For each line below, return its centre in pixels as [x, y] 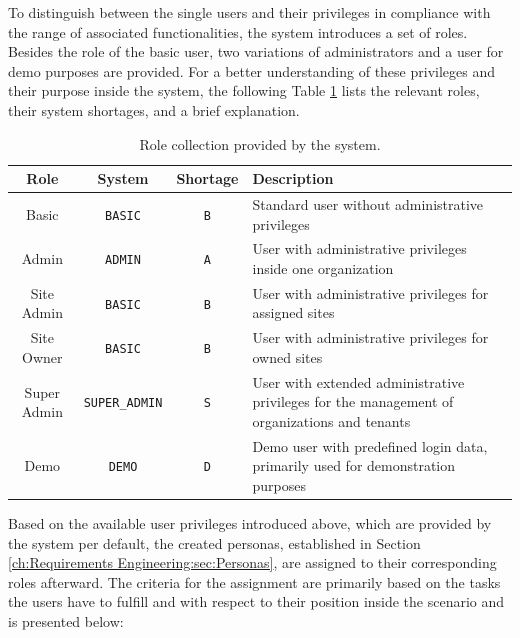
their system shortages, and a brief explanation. [154, 109]
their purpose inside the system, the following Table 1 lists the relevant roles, [244, 90]
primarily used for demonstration [354, 465]
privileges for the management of [353, 401]
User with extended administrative [358, 381]
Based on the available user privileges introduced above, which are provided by [250, 523]
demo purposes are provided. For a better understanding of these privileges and [252, 70]
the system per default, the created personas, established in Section [214, 542]
